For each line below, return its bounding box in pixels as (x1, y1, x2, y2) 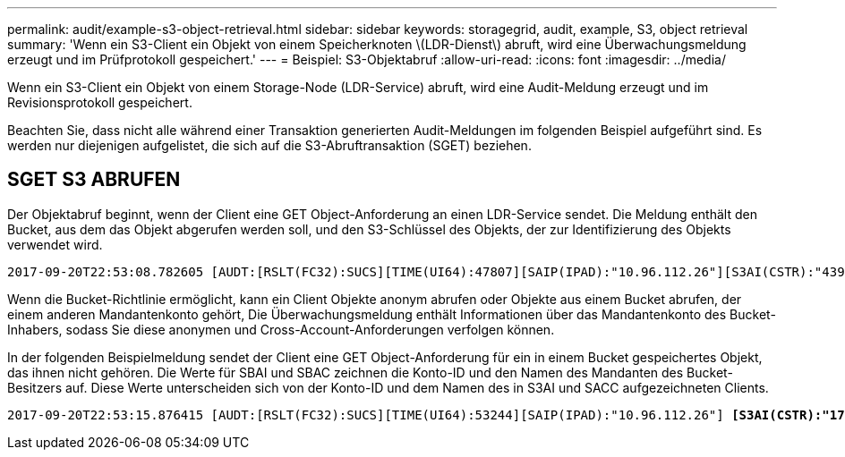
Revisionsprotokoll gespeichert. (7, 95, 192, 110)
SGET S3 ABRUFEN (7, 168, 181, 191)
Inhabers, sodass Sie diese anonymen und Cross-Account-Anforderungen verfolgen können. (7, 321, 555, 337)
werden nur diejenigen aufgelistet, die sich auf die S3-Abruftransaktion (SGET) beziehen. (7, 138, 532, 153)
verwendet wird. (7, 236, 103, 252)
